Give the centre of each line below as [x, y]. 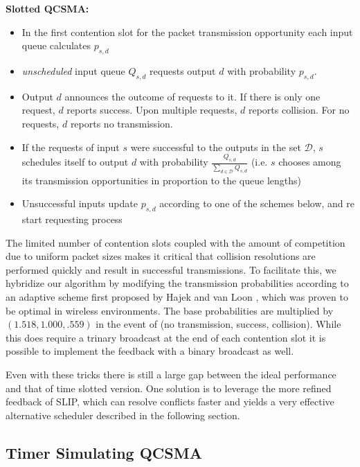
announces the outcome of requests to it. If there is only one [192, 96]
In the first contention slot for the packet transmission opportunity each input [187, 32]
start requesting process [72, 219]
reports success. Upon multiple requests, [152, 110]
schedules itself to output [75, 162]
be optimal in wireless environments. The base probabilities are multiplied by [170, 310]
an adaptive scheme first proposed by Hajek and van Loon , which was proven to [177, 297]
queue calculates [56, 45]
